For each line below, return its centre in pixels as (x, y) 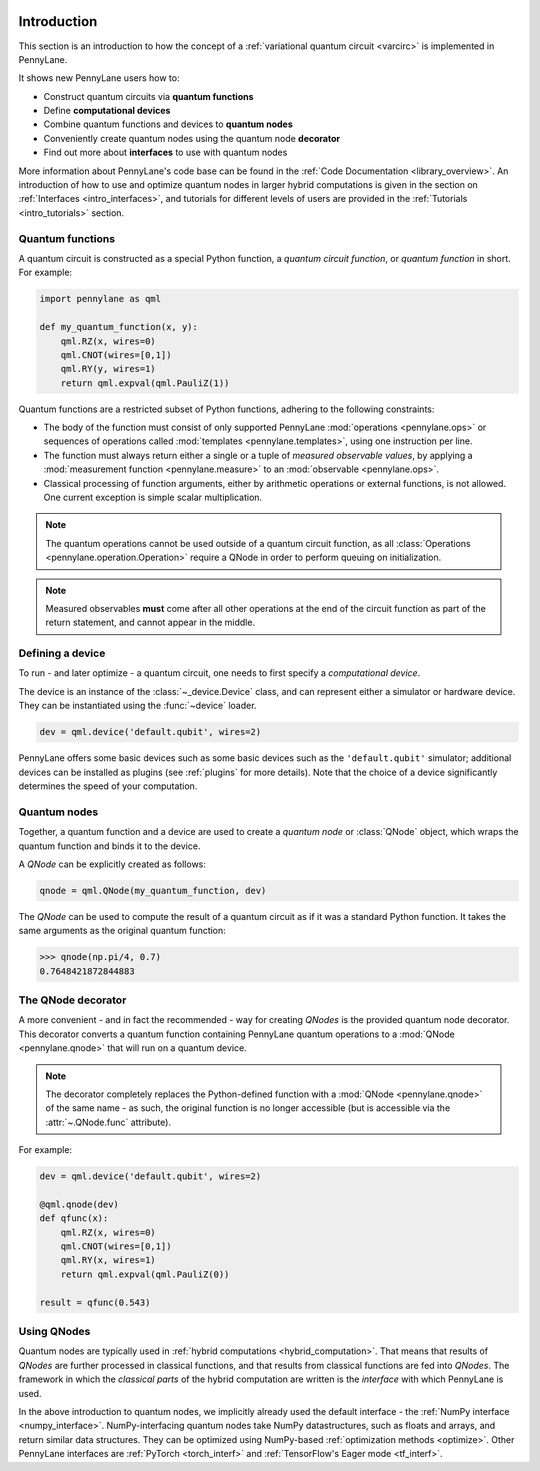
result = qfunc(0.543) (95, 1302)
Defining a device (62, 653)
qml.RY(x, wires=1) (108, 1260)
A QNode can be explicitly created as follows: (112, 864)
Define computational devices (107, 111)
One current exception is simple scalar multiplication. (153, 497)
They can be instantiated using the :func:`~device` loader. (137, 706)
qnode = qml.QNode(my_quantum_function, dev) (153, 890)
